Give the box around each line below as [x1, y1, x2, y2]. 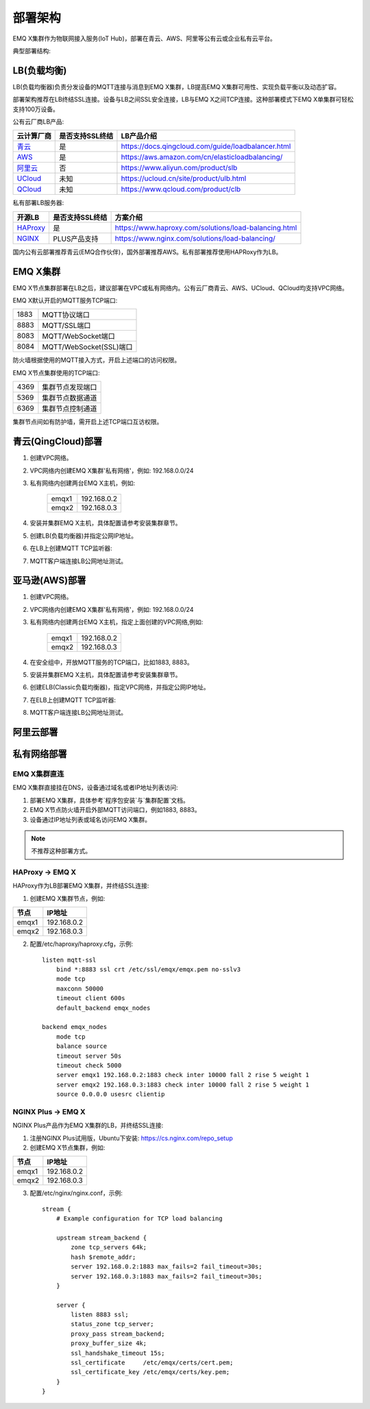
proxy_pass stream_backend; [71, 1329, 165, 1338]
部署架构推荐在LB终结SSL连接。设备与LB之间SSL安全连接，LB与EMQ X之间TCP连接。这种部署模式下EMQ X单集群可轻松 [12, 95, 354, 104]
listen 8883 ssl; [71, 1311, 129, 1318]
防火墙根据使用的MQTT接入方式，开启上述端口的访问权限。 [12, 356, 181, 364]
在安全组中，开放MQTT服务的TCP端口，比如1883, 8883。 [29, 658, 193, 666]
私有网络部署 [12, 748, 67, 759]
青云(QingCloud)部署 [12, 436, 103, 447]
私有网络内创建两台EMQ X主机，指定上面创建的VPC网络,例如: [29, 618, 203, 626]
